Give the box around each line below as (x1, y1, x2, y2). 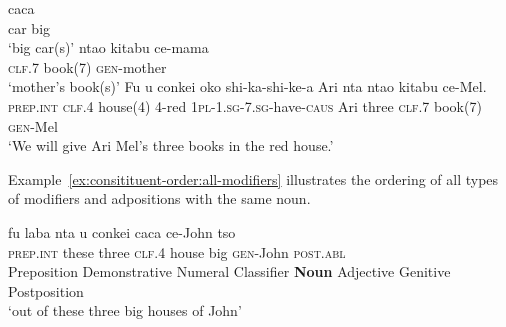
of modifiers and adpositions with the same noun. (8, 188, 311, 209)
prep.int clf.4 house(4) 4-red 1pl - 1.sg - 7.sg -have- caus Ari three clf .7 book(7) (8, 95, 482, 116)
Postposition (8, 280, 84, 301)
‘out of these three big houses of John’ (8, 300, 242, 321)
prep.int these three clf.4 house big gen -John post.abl (8, 241, 346, 262)
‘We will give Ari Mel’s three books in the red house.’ (8, 135, 334, 156)
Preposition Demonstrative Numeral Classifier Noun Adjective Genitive (8, 261, 451, 282)
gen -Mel (8, 115, 58, 136)
